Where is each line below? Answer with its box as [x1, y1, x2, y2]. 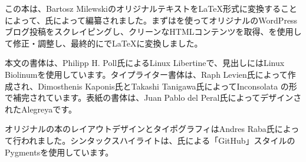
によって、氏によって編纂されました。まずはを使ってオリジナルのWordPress [5, 14, 298, 26]
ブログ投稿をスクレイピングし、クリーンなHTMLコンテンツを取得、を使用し [5, 25, 302, 38]
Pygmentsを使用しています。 [5, 146, 114, 158]
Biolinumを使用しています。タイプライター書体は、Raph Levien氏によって [5, 68, 288, 80]
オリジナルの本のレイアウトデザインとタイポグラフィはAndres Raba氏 [5, 123, 275, 135]
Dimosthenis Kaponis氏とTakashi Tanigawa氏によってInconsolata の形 [38, 80, 297, 92]
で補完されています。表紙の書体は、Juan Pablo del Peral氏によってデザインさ [5, 91, 302, 104]
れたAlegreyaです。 [5, 103, 77, 115]
